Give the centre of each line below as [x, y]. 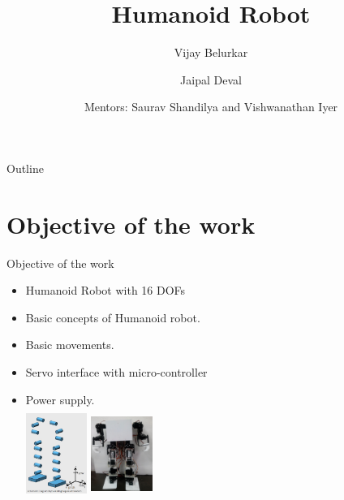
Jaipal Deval [211, 79]
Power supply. [60, 399]
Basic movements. [70, 345]
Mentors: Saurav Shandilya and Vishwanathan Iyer [211, 107]
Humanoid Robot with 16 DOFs [105, 290]
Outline [25, 168]
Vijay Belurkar [211, 52]
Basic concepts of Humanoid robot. [113, 317]
